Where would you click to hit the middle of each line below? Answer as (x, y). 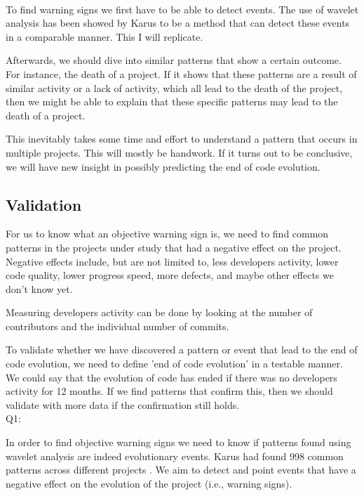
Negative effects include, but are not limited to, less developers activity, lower (172, 261)
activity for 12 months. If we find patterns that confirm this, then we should (169, 391)
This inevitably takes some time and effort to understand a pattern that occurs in (182, 139)
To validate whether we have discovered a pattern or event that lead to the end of (182, 350)
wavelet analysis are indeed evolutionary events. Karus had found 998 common (175, 456)
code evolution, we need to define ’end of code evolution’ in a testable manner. (174, 364)
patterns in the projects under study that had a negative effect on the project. (174, 247)
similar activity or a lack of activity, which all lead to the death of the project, (174, 87)
